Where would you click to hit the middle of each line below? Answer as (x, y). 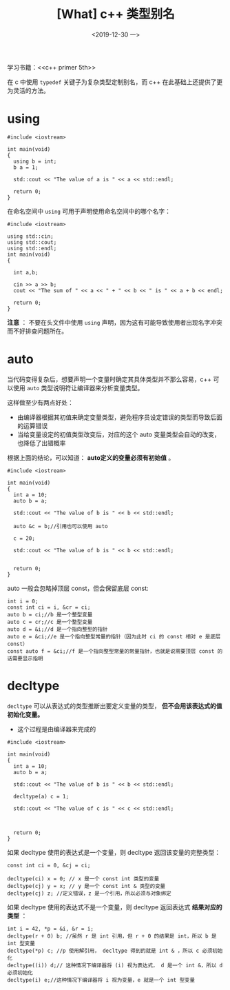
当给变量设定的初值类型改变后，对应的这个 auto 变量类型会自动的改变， (118, 434)
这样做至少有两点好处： (40, 402)
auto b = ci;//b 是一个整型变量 (50, 614)
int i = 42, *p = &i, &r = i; (51, 929)
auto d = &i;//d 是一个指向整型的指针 (57, 629)
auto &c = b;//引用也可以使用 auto (61, 526)
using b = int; (35, 161)
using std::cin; (30, 236)
